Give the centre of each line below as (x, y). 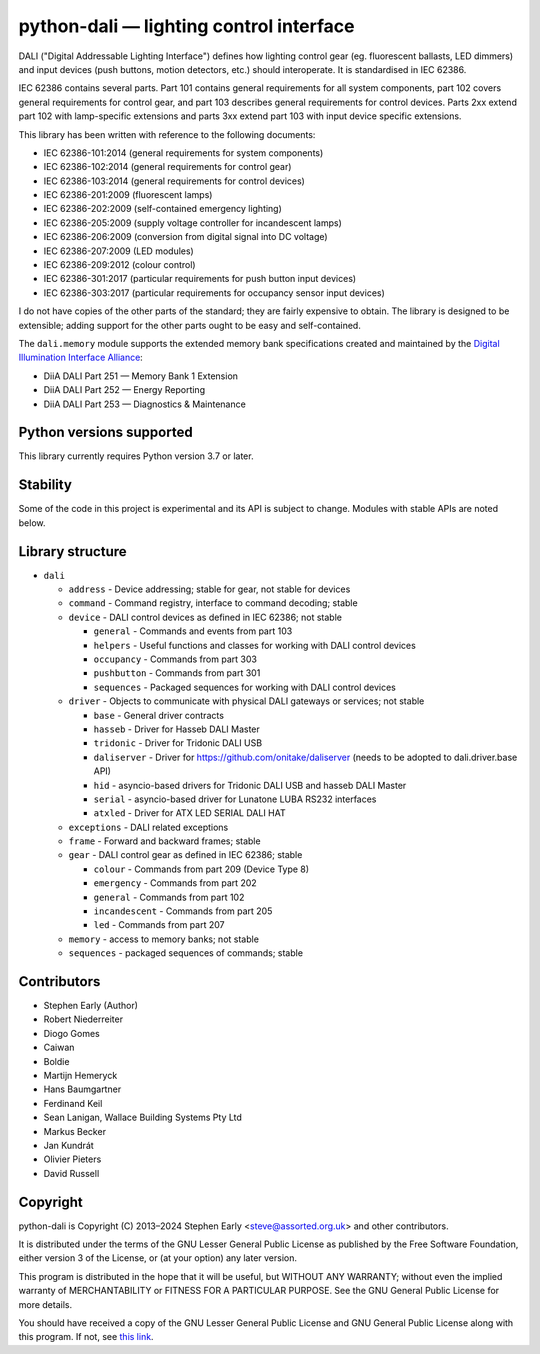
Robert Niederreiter (83, 1019)
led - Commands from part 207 (159, 925)
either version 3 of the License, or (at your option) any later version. (158, 1258)
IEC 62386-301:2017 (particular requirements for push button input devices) (200, 279)
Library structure (72, 551)
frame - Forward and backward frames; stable (164, 841)
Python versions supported (106, 432)
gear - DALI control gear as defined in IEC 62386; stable (185, 855)
